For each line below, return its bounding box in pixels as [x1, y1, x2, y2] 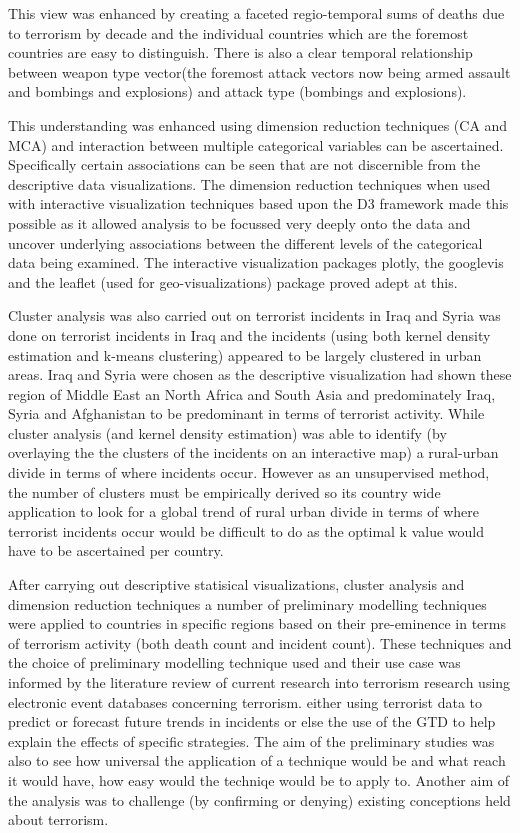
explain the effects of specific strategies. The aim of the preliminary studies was [8, 730, 495, 751]
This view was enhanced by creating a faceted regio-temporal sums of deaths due [8, 3, 505, 23]
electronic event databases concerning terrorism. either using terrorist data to [8, 691, 482, 712]
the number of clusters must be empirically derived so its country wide [8, 481, 441, 502]
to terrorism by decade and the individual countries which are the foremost [8, 22, 469, 43]
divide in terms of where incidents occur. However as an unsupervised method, [8, 462, 490, 483]
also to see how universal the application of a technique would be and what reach [8, 750, 506, 771]
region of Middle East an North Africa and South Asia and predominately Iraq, [8, 383, 496, 404]
